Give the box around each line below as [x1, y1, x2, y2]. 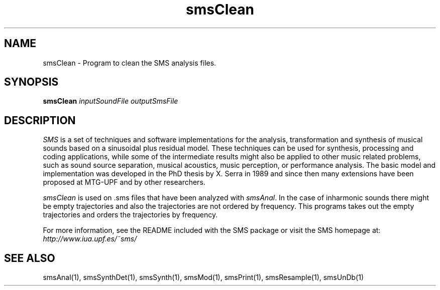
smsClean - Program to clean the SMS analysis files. [43, 58, 216, 67]
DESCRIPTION [4, 114, 76, 127]
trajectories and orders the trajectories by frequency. [43, 210, 218, 219]
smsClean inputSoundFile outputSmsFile [43, 97, 178, 106]
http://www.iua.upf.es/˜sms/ [43, 234, 137, 243]
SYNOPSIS [4, 76, 59, 89]
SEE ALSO [4, 251, 55, 264]
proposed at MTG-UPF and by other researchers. [43, 178, 205, 187]
